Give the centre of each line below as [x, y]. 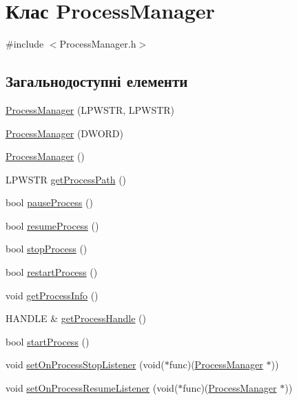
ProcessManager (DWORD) [64, 133]
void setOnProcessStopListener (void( [85, 364]
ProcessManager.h [98, 44]
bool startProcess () [48, 341]
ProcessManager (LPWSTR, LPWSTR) [90, 109]
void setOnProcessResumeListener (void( [92, 388]
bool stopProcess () [47, 249]
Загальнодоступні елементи [97, 81]
